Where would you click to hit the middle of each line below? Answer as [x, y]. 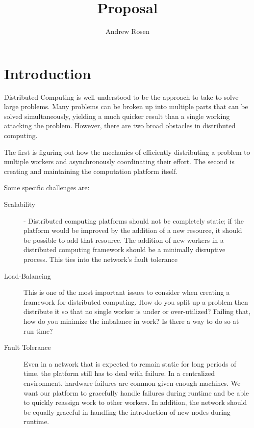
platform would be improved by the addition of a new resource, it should [133, 230]
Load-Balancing [27, 275]
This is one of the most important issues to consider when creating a [127, 292]
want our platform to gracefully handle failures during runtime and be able [136, 392]
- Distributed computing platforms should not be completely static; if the [134, 220]
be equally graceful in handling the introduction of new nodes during [127, 412]
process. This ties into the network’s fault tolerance [101, 259]
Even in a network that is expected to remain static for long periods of [130, 363]
